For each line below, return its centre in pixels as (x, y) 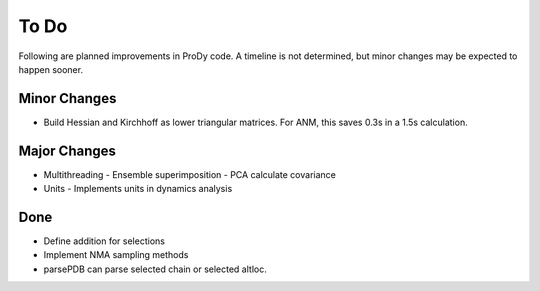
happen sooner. (51, 69)
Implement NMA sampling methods (116, 255)
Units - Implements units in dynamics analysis (138, 189)
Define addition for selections (104, 241)
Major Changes (67, 150)
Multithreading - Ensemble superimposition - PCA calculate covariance (190, 174)
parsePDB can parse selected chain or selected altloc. (155, 269)
